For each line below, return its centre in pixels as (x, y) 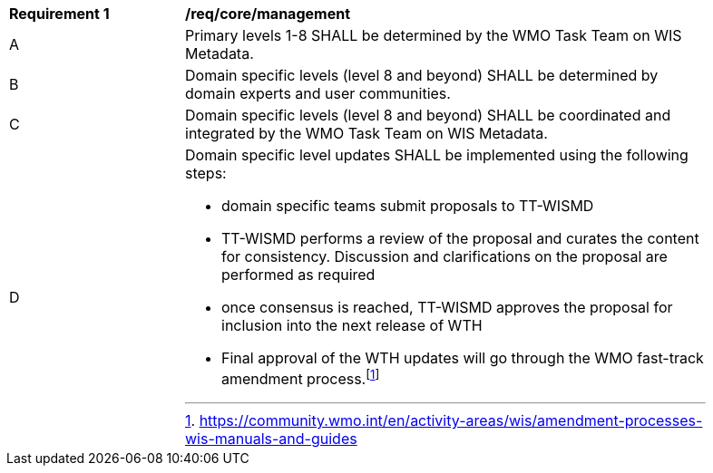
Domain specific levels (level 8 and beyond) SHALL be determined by (422, 75)
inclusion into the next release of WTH (352, 325)
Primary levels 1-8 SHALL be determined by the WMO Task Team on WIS (434, 35)
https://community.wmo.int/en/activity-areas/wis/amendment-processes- (451, 421)
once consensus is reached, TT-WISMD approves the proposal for (447, 307)
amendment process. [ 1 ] (301, 378)
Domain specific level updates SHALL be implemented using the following (437, 155)
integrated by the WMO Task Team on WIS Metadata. (366, 133)
